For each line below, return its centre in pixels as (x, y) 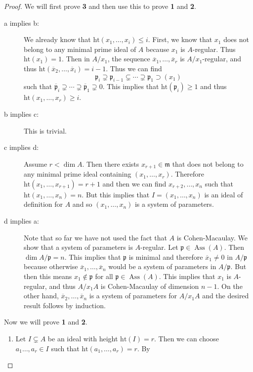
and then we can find (134, 183)
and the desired (226, 296)
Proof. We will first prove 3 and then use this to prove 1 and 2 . (100, 6)
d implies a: (21, 220)
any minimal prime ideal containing (78, 174)
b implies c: (21, 114)
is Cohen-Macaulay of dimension (150, 286)
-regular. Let (159, 247)
